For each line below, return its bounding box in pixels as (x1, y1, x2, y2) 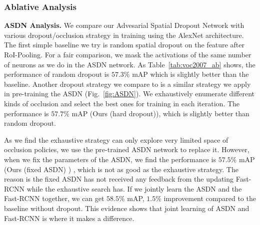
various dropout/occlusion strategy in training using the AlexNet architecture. (4, 29, 244, 40)
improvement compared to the (163, 193, 256, 204)
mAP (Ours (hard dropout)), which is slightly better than (71, 108, 249, 118)
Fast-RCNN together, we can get (4, 193, 104, 204)
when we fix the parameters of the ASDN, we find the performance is (4, 154, 216, 164)
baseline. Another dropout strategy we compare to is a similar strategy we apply (4, 78, 251, 89)
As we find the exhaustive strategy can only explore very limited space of (4, 134, 228, 145)
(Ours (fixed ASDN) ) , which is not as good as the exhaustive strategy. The (4, 164, 238, 174)
